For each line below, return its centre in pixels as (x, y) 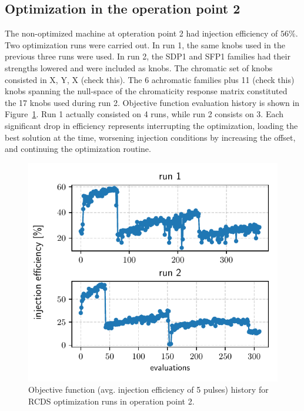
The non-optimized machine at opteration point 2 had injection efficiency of (141, 33)
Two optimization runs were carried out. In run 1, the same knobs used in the (145, 44)
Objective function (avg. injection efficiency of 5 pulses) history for (148, 390)
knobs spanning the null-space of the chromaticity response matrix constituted (146, 91)
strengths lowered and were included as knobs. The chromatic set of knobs (139, 67)
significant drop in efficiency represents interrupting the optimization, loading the (151, 125)
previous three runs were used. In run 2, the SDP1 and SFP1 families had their (148, 56)
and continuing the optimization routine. (78, 149)
